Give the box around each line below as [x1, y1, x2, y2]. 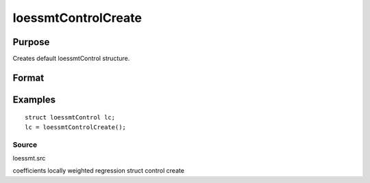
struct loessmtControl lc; [25, 113, 116, 122]
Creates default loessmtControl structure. [12, 55, 130, 63]
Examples [12, 94, 56, 105]
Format [12, 72, 45, 83]
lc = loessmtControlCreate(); [25, 123, 127, 131]
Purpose [12, 36, 50, 48]
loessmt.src [12, 154, 46, 163]
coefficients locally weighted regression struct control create [12, 167, 185, 175]
